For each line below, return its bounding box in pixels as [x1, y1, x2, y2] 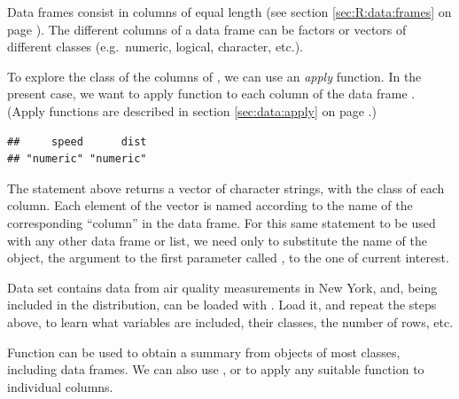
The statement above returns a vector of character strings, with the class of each [7, 178, 445, 197]
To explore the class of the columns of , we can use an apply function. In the [7, 66, 422, 85]
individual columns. [7, 377, 113, 395]
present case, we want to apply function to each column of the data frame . [7, 84, 416, 103]
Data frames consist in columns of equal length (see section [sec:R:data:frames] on [7, 3, 452, 20]
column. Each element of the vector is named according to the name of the [7, 196, 413, 215]
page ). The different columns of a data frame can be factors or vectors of [7, 20, 407, 38]
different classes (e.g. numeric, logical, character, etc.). [7, 37, 304, 56]
